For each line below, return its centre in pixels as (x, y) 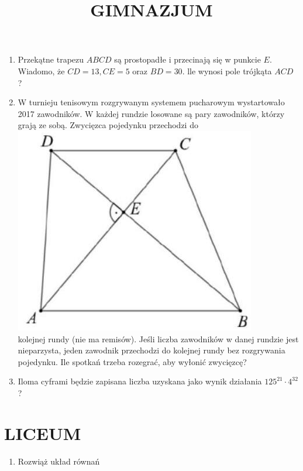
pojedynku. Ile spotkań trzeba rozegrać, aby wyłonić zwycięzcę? (132, 361)
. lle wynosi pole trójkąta (227, 71)
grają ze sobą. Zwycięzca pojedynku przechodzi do (108, 125)
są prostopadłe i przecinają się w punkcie (187, 59)
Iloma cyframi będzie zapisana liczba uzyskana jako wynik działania (140, 381)
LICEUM (43, 433)
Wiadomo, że (41, 71)
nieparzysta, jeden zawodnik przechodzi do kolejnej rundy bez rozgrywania (151, 350)
